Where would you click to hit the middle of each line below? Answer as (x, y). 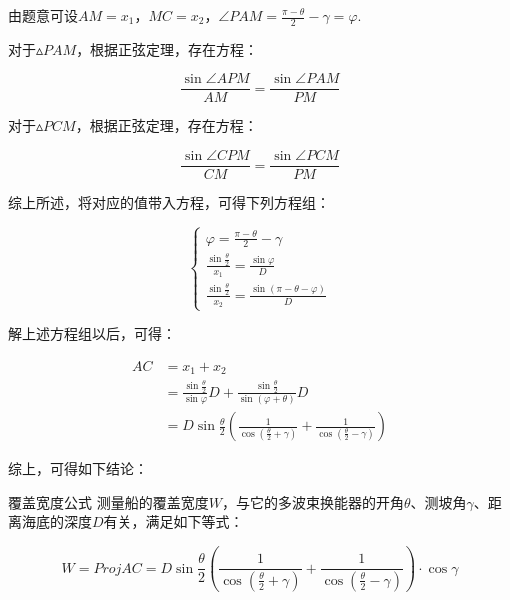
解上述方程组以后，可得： (92, 333)
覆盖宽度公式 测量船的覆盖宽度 (108, 501)
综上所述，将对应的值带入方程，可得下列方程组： (169, 202)
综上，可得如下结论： (78, 468)
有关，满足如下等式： (173, 521)
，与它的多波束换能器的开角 (312, 501)
